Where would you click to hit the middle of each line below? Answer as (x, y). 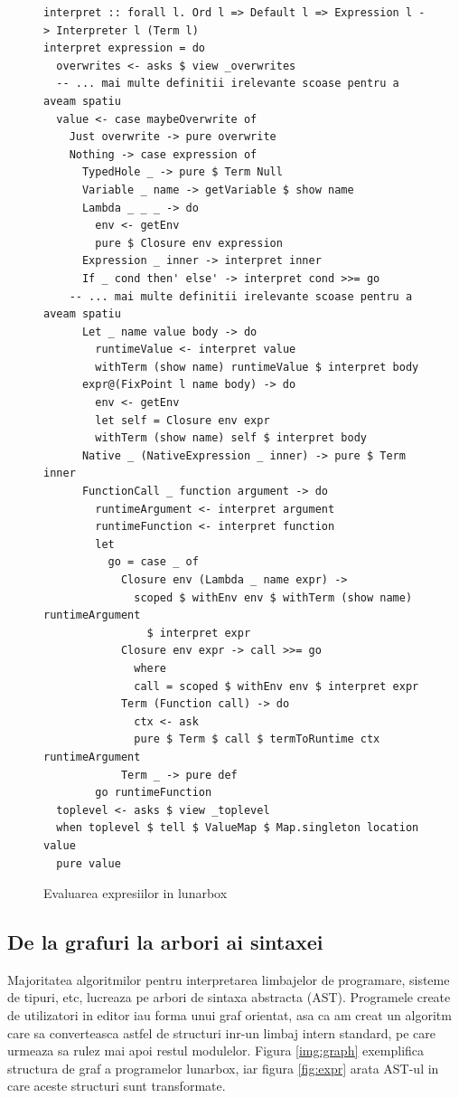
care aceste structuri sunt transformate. (117, 1086)
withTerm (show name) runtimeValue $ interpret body (257, 367)
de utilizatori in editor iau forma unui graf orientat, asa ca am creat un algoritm (229, 1015)
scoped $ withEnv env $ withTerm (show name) (273, 597)
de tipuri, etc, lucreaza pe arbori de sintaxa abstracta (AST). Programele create (229, 997)
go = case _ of (153, 562)
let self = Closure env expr (183, 420)
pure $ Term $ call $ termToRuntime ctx (257, 739)
